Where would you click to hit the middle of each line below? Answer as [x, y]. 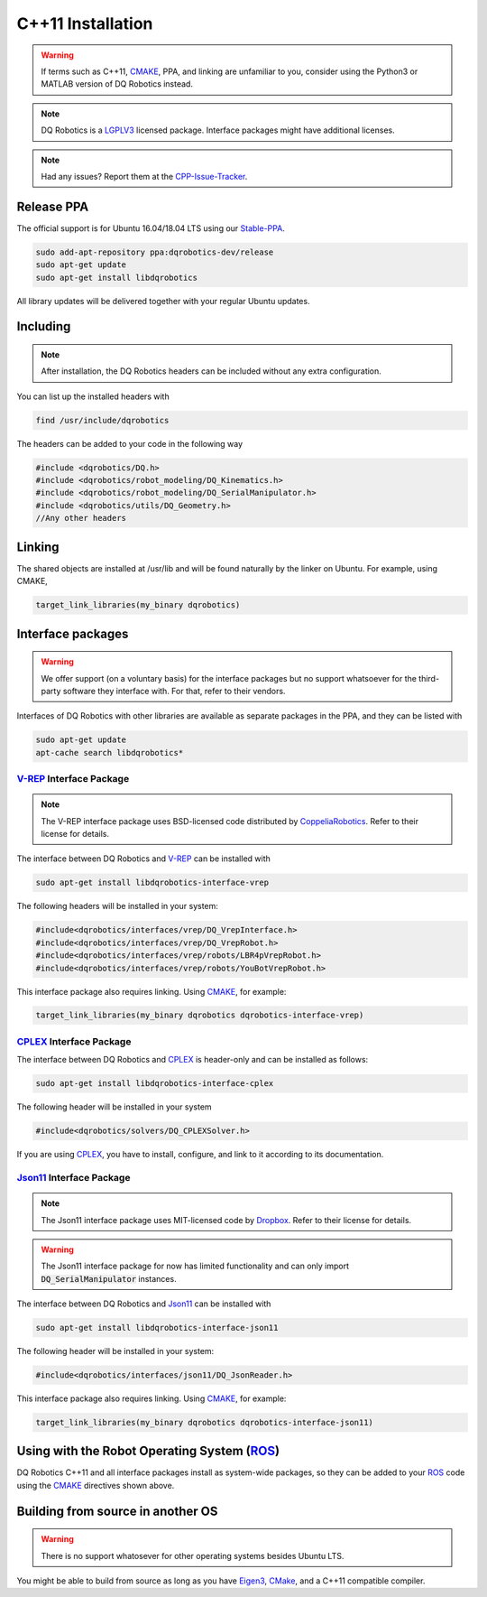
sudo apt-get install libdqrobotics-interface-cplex [155, 1084]
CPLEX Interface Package [74, 1041]
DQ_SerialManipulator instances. [109, 1278]
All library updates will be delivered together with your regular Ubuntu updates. [163, 301]
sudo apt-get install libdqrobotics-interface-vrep [152, 883]
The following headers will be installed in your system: [117, 906]
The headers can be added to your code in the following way [130, 443]
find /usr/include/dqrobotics [102, 420]
